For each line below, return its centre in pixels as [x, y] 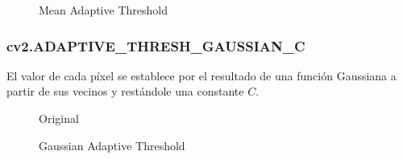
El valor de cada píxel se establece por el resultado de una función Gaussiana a [201, 75]
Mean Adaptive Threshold [103, 10]
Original [59, 118]
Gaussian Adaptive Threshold [112, 145]
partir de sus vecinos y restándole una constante [125, 91]
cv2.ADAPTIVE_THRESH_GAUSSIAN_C [156, 45]
